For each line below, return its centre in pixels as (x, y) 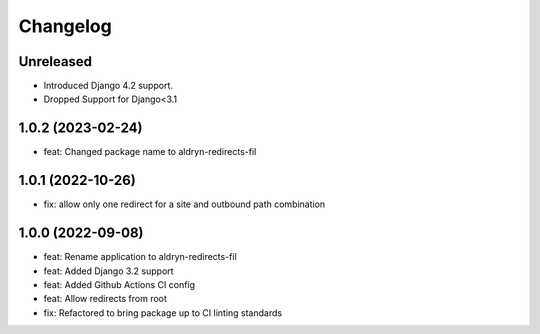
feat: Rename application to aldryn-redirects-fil (140, 257)
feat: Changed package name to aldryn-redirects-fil (150, 152)
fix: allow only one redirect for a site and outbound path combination (184, 204)
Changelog (65, 26)
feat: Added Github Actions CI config (119, 284)
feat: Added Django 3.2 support (108, 271)
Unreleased (55, 61)
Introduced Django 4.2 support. (108, 86)
